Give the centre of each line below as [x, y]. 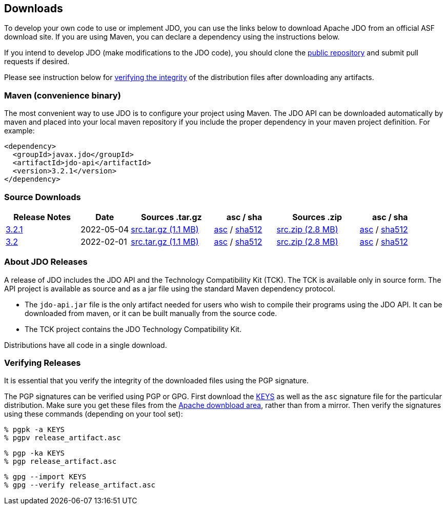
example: [19, 131]
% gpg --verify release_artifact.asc [80, 485]
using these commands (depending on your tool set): [94, 414]
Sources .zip [317, 217]
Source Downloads [43, 197]
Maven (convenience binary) [63, 95]
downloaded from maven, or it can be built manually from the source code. [151, 313]
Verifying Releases [43, 363]
